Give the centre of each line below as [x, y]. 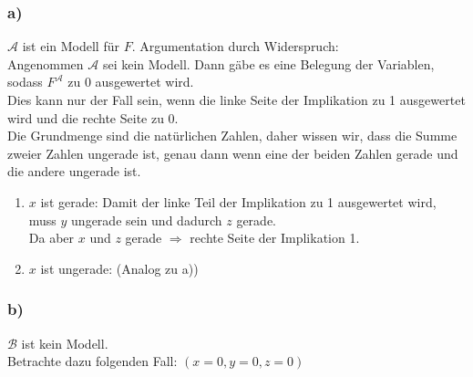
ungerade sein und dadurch [147, 220]
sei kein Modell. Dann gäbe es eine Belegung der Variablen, [268, 63]
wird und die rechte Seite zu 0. [93, 117]
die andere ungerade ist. [74, 171]
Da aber [51, 238]
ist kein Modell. [65, 343]
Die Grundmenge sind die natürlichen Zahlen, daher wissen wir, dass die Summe [232, 136]
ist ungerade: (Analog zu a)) [119, 268]
